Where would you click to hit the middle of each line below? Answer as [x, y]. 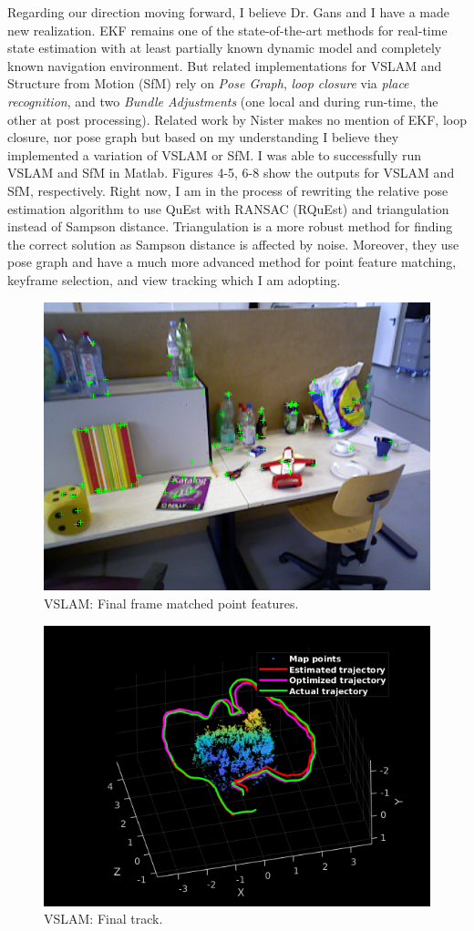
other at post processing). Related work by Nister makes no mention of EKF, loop [237, 119]
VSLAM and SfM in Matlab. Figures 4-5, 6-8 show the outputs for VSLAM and [231, 173]
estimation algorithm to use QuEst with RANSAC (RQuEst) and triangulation [228, 208]
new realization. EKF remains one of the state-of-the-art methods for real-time [227, 30]
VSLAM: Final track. [103, 919]
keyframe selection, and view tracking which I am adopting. [174, 279]
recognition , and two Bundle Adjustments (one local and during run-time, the [223, 101]
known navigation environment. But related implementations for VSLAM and [225, 65]
